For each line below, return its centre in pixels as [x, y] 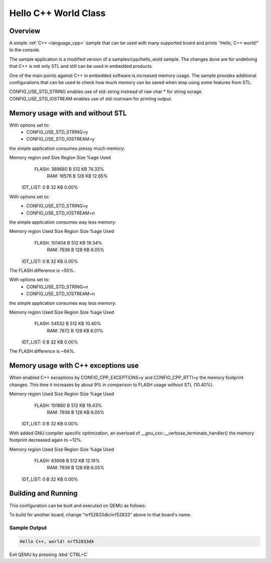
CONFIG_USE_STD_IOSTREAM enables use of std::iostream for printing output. [91, 98]
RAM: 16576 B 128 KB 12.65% [77, 176]
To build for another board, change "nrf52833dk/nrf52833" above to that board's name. [100, 514]
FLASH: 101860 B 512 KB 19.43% [68, 405]
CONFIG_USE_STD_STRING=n [57, 287]
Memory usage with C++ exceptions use [74, 366]
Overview [25, 31]
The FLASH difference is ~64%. [42, 351]
